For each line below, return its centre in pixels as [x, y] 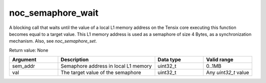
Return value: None [29, 50]
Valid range [220, 60]
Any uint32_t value [228, 73]
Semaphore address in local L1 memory [106, 66]
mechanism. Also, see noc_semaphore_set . [53, 41]
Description [75, 60]
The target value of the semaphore [101, 73]
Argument [24, 60]
